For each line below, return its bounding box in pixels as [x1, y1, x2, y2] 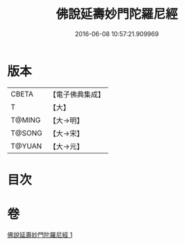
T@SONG [10, 128, 43, 137]
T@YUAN [10, 141, 42, 151]
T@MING [10, 115, 41, 125]
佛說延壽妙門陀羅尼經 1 [7, 230, 73, 239]
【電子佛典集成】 [49, 90, 106, 99]
